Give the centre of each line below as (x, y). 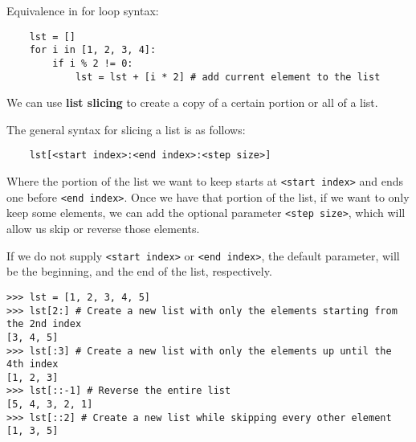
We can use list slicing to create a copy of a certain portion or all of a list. (192, 102)
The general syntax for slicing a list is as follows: (126, 129)
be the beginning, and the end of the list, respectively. (139, 271)
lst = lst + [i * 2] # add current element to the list (228, 77)
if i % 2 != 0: (93, 63)
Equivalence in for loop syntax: (83, 10)
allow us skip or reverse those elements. (103, 229)
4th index (33, 364)
